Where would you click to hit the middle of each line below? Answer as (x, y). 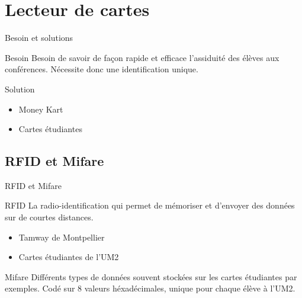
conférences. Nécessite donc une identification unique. (102, 69)
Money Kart (41, 109)
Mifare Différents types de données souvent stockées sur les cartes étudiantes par (151, 276)
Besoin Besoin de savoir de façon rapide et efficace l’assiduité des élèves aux (142, 57)
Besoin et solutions (39, 38)
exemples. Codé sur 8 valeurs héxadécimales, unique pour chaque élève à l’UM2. (150, 288)
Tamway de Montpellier (62, 237)
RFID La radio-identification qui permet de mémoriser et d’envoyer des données (150, 205)
